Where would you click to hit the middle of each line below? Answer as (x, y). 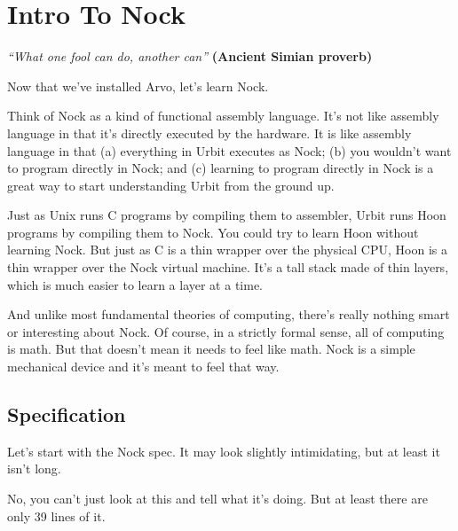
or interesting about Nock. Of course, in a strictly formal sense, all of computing (226, 331)
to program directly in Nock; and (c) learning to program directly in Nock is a (221, 168)
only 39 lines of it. (56, 515)
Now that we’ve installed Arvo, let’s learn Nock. (138, 86)
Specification (67, 414)
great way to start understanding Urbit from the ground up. (171, 185)
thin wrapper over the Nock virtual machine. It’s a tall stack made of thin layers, (228, 267)
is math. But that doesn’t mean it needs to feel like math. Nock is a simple (211, 349)
